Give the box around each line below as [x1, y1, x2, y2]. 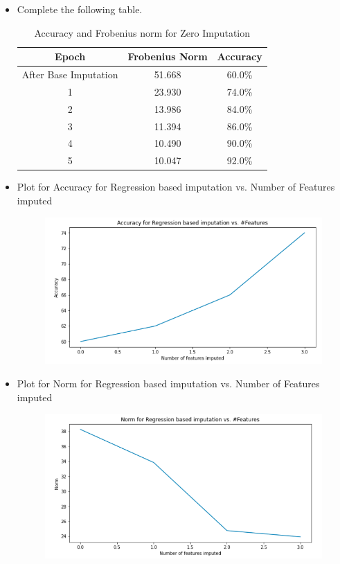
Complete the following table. [17, 2, 143, 16]
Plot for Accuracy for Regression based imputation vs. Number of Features [17, 179, 335, 194]
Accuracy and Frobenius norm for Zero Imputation [34, 25, 251, 39]
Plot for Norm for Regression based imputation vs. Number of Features [17, 376, 320, 390]
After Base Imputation [21, 67, 118, 82]
